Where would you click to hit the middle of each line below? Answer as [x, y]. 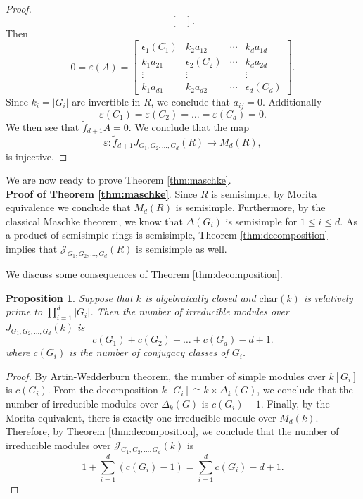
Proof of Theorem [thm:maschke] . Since [102, 193]
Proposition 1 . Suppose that [69, 297]
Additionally [295, 102]
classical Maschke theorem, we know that [94, 221]
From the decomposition [106, 390]
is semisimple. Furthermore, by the [250, 207]
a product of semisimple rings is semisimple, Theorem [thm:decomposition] [167, 235]
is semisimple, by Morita [264, 193]
